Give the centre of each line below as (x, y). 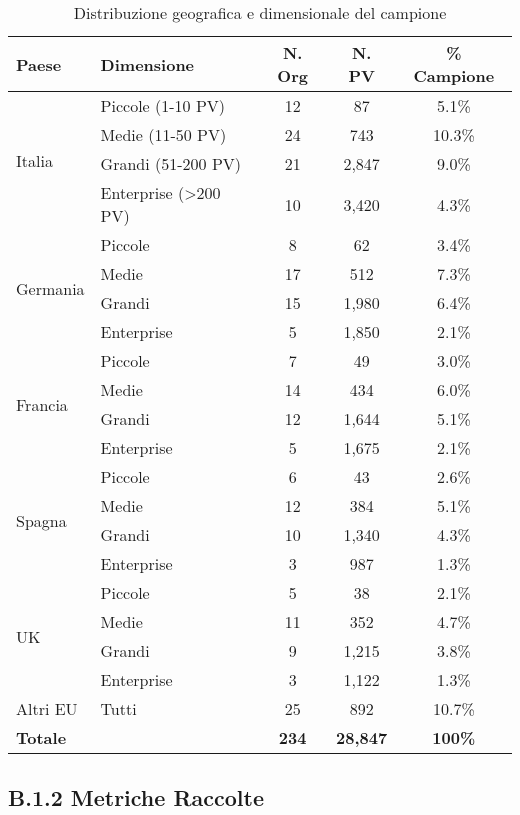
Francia (42, 404)
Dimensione (147, 64)
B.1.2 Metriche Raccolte (136, 797)
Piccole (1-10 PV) (163, 105)
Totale (41, 737)
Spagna (41, 520)
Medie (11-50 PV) (163, 134)
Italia (34, 160)
